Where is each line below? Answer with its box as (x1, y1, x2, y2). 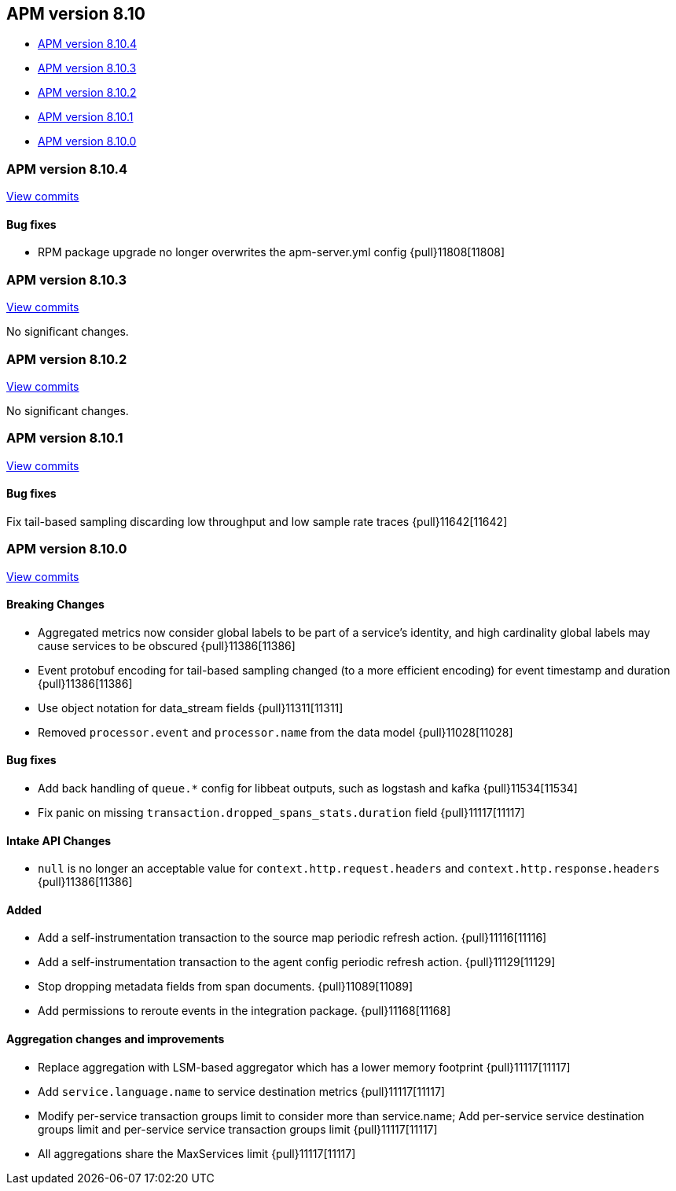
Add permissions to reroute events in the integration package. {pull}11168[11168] (38, 1004, 451, 1018)
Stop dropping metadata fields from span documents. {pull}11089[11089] (38, 980, 413, 994)
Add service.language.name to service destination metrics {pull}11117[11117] (38, 1084, 445, 1098)
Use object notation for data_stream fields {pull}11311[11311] (38, 700, 344, 715)
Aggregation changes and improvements (6, 1032, 225, 1046)
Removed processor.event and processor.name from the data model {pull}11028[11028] (38, 725, 513, 739)
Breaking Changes (6, 597, 105, 612)
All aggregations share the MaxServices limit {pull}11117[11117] (38, 1146, 356, 1160)
